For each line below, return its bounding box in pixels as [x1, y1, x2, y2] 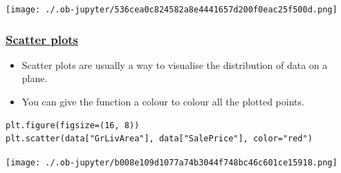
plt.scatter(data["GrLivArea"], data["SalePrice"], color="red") [6, 134, 313, 144]
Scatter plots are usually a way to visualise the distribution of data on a [21, 57, 328, 72]
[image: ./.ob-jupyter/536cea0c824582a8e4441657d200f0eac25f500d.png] [6, 5, 338, 14]
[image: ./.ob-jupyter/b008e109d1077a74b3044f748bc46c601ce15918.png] [6, 157, 338, 167]
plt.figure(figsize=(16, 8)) [6, 120, 140, 130]
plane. [21, 71, 48, 85]
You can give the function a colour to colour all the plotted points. [21, 94, 304, 109]
